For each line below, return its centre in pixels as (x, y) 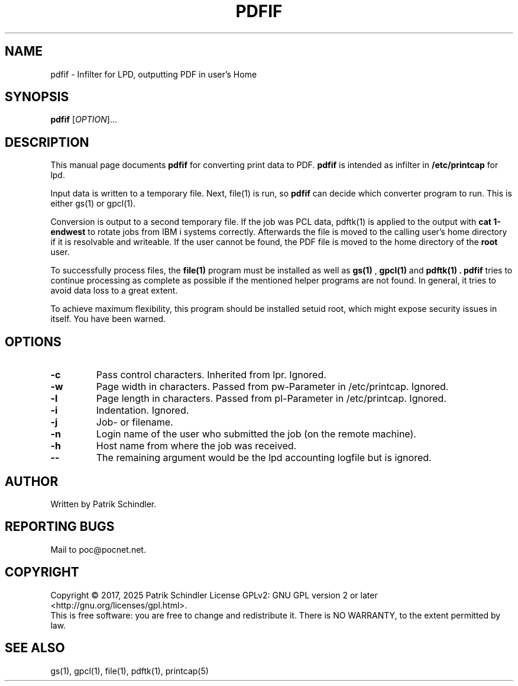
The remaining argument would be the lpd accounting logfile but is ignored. (264, 458)
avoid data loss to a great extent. (114, 291)
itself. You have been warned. (108, 319)
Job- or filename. (135, 422)
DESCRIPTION (47, 142)
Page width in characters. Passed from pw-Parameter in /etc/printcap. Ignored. (272, 387)
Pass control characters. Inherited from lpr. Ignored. (211, 375)
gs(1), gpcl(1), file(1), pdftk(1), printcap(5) (129, 671)
